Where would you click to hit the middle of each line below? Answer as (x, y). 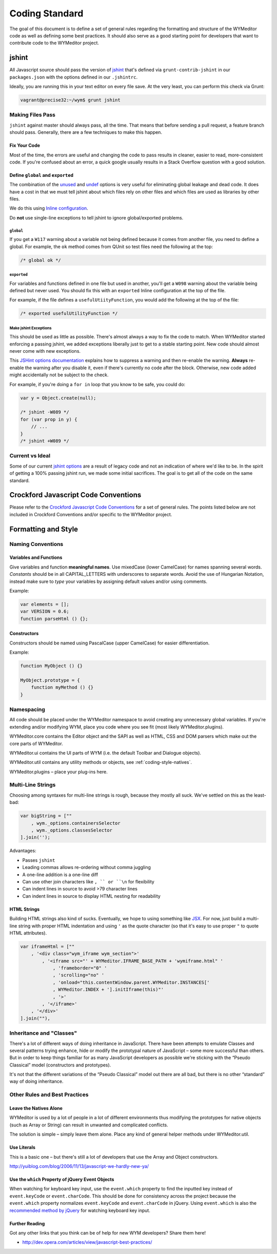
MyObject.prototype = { (50, 680)
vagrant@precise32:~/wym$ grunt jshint (70, 100)
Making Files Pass (33, 115)
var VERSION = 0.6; (45, 612)
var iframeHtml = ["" (47, 946)
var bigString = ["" (46, 816)
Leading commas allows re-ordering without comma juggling (87, 867)
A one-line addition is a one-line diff (60, 875)
